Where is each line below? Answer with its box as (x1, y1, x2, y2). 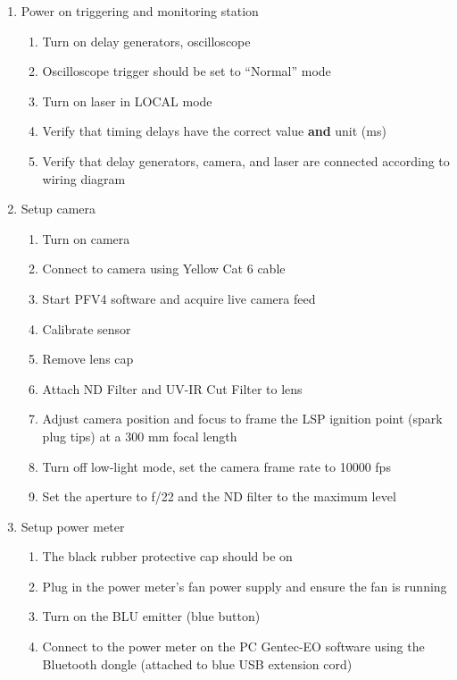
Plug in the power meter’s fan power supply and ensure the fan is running (42, 576, 447, 595)
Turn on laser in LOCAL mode (42, 91, 212, 110)
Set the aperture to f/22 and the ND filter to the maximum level (42, 487, 396, 506)
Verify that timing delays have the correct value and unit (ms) (42, 122, 386, 140)
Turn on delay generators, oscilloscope (42, 31, 251, 50)
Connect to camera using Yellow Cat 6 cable (42, 259, 286, 278)
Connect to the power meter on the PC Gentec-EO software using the (42, 637, 425, 656)
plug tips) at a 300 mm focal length (42, 426, 237, 445)
